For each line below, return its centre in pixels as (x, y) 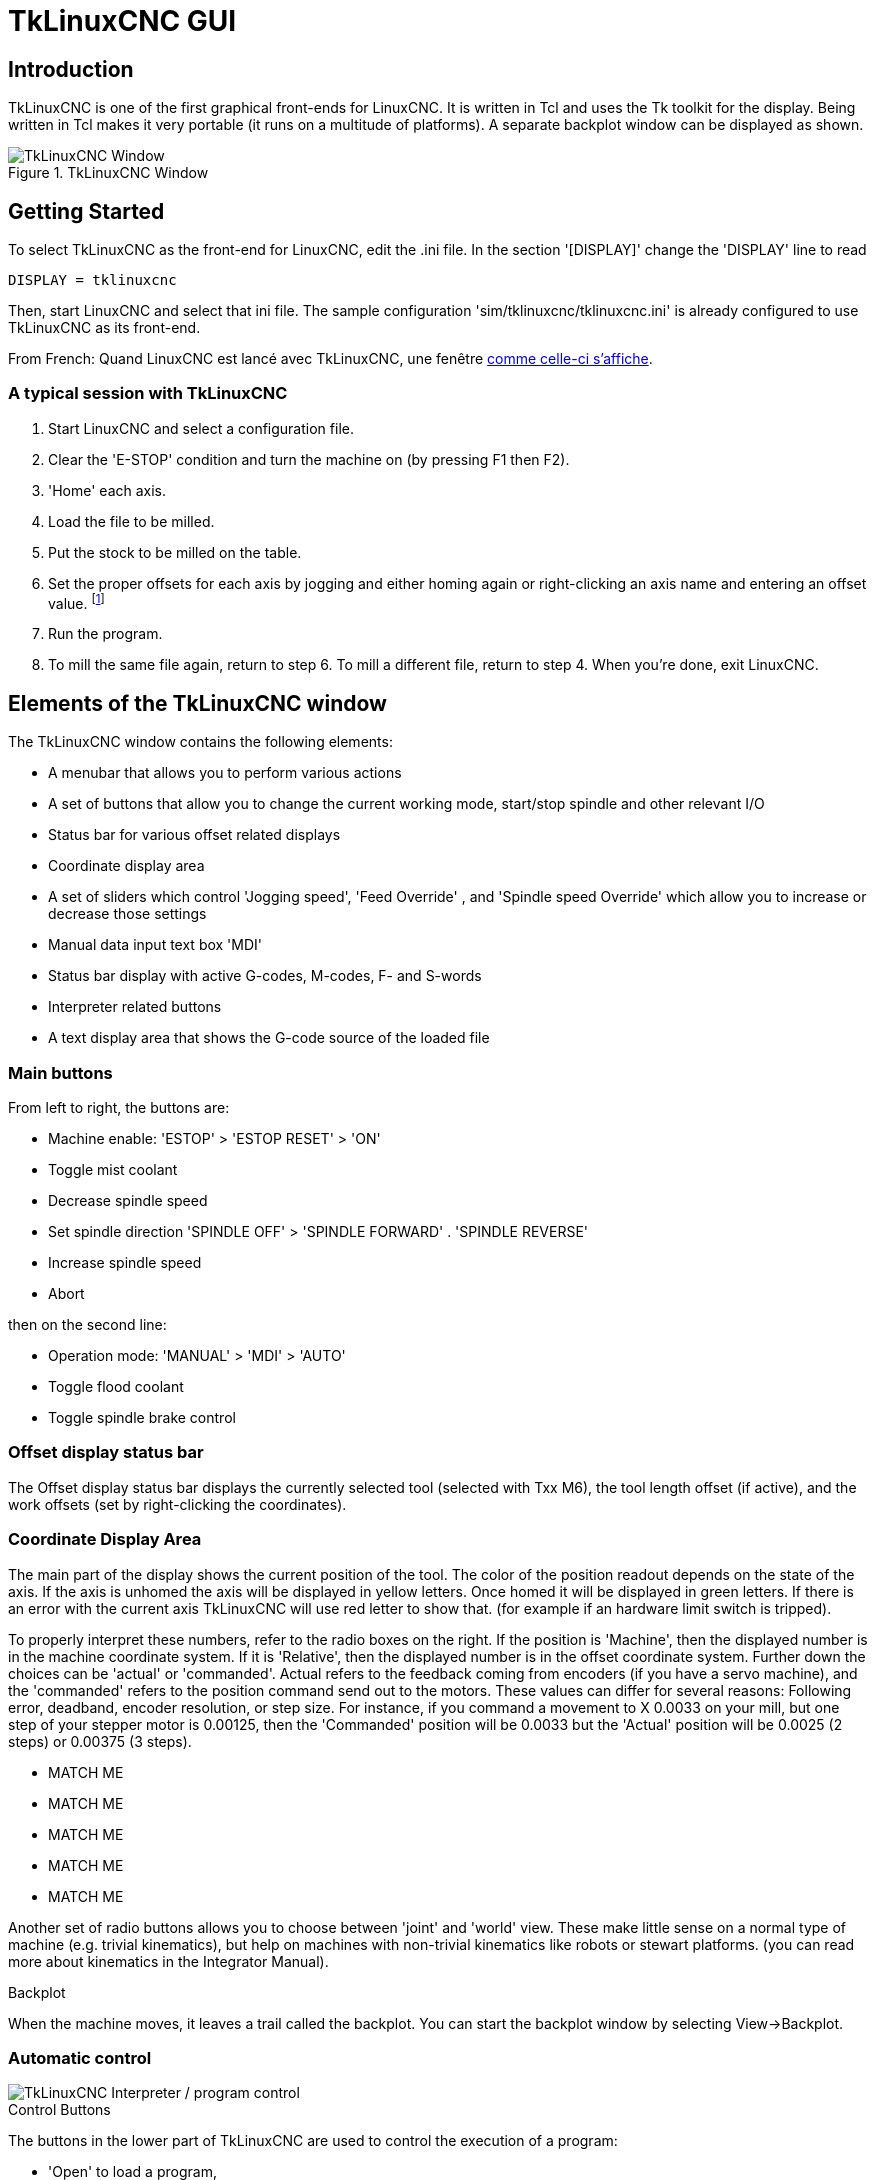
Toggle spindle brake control (142, 1418)
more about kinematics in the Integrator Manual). (168, 1961)
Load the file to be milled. (131, 521)
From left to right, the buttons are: (119, 1108)
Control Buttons (59, 2110)
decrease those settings (127, 914)
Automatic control (80, 2057)
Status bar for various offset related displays (194, 835)
